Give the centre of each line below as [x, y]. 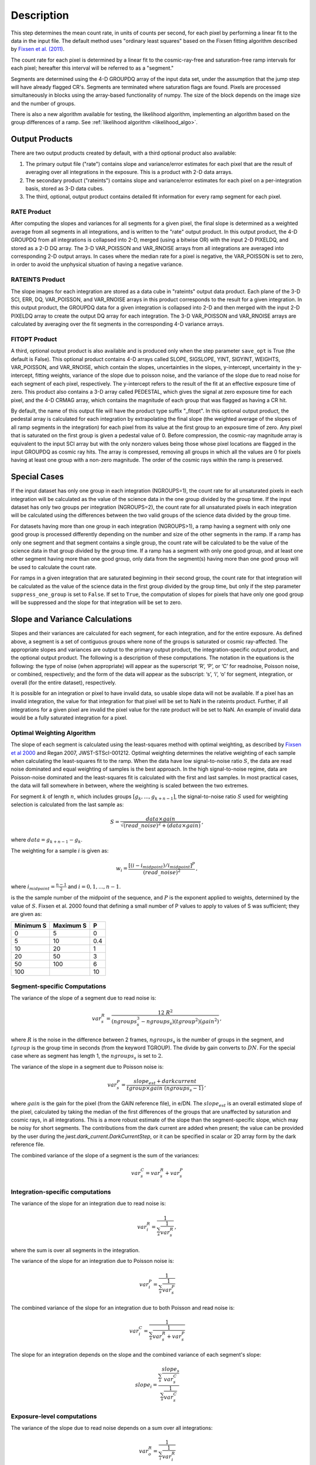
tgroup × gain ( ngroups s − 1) [165, 1089]
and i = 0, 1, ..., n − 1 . [94, 886]
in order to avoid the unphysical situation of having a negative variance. [97, 264]
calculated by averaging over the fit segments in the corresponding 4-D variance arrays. [117, 324]
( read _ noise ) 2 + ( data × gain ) [162, 825]
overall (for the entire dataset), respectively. [63, 682]
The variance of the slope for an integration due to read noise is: [88, 1204]
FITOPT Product [34, 339]
